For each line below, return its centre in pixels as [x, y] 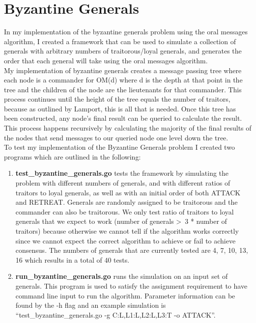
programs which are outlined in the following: [72, 156]
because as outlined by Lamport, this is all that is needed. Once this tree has [120, 108]
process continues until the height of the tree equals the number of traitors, [117, 99]
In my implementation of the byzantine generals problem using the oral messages [126, 32]
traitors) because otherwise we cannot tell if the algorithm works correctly [127, 231]
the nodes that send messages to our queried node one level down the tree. [116, 137]
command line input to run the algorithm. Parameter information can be [125, 295]
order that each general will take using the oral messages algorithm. [106, 60]
